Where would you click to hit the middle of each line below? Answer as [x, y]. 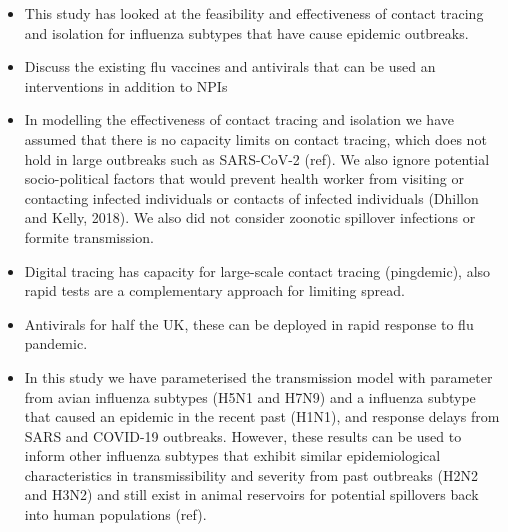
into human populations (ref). [115, 514]
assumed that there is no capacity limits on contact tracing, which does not [255, 138]
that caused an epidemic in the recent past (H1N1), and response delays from [262, 416]
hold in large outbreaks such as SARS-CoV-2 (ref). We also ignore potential [257, 158]
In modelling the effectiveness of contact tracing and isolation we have [239, 119]
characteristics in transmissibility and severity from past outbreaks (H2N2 [251, 474]
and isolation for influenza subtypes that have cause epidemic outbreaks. [246, 32]
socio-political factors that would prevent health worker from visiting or [244, 178]
